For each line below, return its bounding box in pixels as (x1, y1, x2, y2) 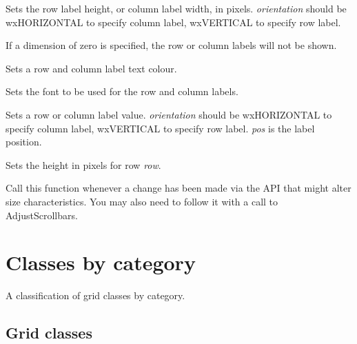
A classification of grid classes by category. (6, 288, 185, 303)
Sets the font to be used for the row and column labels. (6, 84, 238, 99)
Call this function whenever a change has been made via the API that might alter (6, 181, 351, 195)
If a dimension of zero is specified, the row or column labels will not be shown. (6, 38, 337, 52)
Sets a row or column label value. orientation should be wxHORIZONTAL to (6, 107, 332, 121)
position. (6, 134, 42, 149)
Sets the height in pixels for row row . (6, 157, 161, 172)
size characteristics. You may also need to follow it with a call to (6, 194, 278, 208)
